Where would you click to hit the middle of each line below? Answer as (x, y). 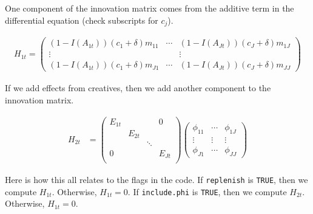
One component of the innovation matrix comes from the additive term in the (150, 8)
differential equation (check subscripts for (82, 20)
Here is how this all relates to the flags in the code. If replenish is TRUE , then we (156, 180)
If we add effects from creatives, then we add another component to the (138, 88)
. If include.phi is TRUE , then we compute (207, 191)
